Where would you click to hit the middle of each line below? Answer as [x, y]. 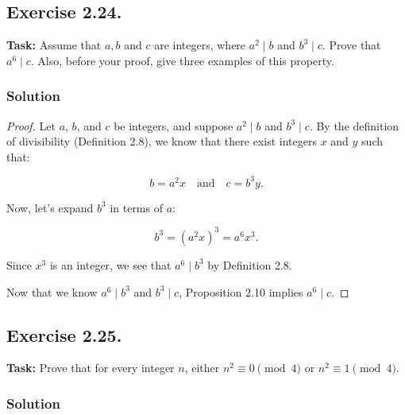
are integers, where [200, 45]
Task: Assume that [54, 45]
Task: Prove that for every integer [91, 368]
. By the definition [354, 125]
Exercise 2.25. [64, 334]
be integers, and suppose [174, 125]
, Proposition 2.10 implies [241, 291]
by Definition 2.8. [250, 264]
